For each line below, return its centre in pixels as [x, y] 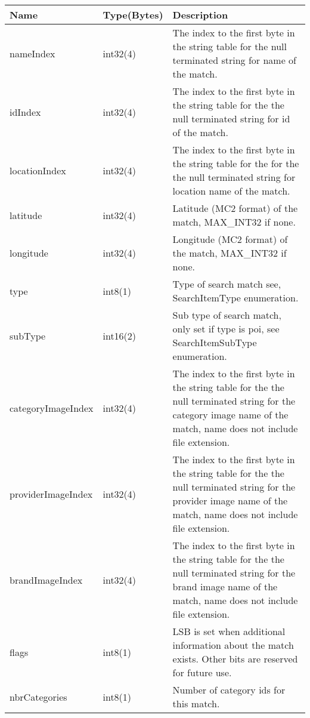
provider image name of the [230, 500]
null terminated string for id [231, 118]
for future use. [202, 672]
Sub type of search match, [227, 315]
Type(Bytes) [133, 15]
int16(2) [120, 335]
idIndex [25, 112]
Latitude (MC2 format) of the [235, 208]
